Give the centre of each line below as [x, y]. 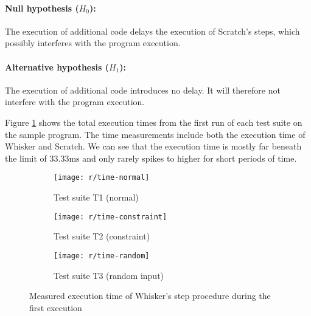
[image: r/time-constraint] [110, 217]
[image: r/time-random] [102, 256]
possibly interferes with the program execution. [93, 43]
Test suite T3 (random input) [109, 275]
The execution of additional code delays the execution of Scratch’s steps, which [152, 31]
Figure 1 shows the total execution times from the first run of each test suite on [154, 122]
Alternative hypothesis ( [57, 67]
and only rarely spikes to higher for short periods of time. [190, 158]
